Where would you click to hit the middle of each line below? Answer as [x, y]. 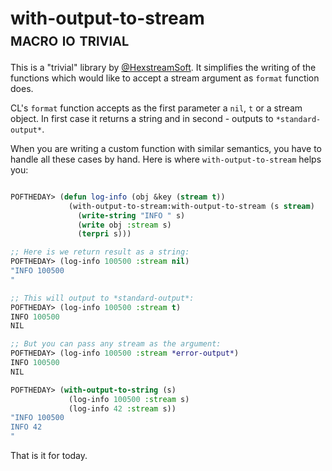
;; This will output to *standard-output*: [102, 298]
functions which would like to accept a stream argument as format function [165, 78]
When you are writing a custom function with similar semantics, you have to [166, 148]
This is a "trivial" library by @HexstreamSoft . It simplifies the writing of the [163, 67]
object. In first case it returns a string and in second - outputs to [142, 118]
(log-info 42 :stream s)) [122, 408]
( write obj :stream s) [124, 225]
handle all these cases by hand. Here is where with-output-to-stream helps [166, 159]
